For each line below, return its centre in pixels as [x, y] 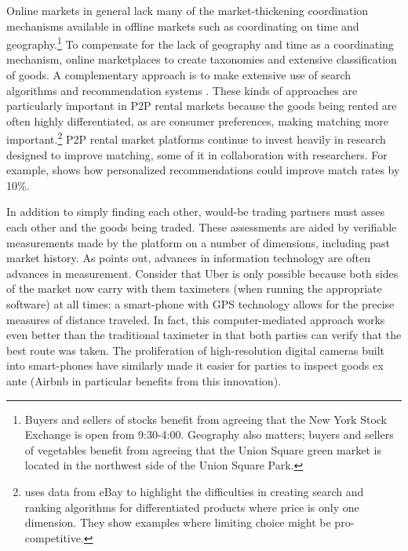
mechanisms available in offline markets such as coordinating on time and [183, 26]
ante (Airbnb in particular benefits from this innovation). [144, 380]
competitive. [54, 537]
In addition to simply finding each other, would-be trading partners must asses [196, 212]
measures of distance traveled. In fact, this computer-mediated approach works [196, 319]
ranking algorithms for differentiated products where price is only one [192, 507]
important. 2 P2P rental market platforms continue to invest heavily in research [196, 138]
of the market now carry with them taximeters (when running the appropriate [194, 288]
